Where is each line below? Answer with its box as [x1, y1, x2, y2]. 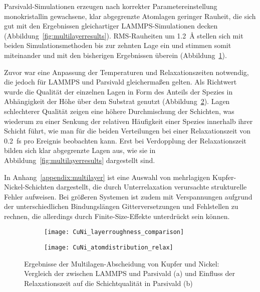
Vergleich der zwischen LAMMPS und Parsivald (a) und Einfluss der [24, 268, 235, 278]
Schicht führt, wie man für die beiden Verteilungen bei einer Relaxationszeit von [4, 125, 251, 136]
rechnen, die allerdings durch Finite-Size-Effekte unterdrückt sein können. [4, 210, 230, 221]
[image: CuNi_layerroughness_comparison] [44, 228, 184, 236]
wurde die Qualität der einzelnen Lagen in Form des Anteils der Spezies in [4, 86, 233, 96]
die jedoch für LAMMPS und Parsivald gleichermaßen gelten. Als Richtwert [4, 76, 237, 87]
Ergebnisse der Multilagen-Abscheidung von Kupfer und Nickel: [24, 258, 219, 268]
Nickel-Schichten [4, 181, 54, 192]
